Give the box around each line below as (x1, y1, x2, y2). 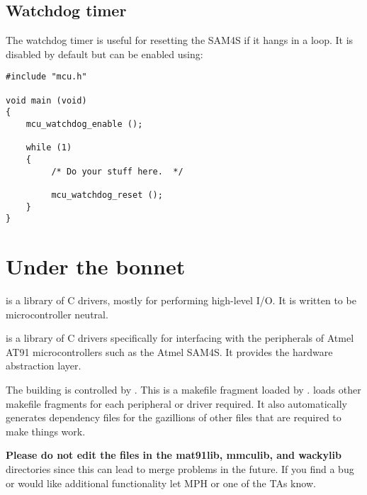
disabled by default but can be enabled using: (6, 46, 203, 61)
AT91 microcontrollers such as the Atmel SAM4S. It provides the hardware (6, 344, 333, 359)
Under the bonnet (6, 252, 186, 281)
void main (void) (6, 95, 87, 106)
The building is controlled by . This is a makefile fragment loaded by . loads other (6, 382, 361, 397)
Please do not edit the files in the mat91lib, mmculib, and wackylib (6, 447, 341, 462)
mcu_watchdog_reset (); (51, 189, 163, 200)
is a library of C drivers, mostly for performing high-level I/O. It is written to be (6, 293, 356, 308)
